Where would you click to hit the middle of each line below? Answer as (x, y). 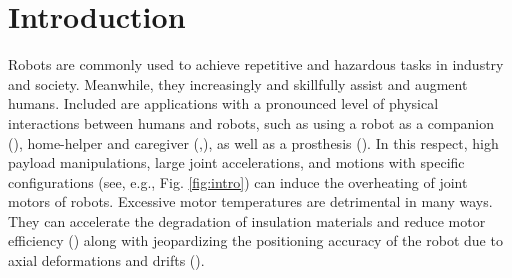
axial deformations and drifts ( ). (106, 260)
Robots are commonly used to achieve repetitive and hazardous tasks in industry (256, 64)
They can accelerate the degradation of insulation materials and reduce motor (247, 220)
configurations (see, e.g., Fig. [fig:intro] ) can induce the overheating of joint (238, 181)
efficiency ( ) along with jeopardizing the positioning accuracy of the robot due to (255, 240)
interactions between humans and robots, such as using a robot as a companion (251, 122)
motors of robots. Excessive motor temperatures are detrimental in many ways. (250, 201)
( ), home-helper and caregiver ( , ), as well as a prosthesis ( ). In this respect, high (253, 142)
